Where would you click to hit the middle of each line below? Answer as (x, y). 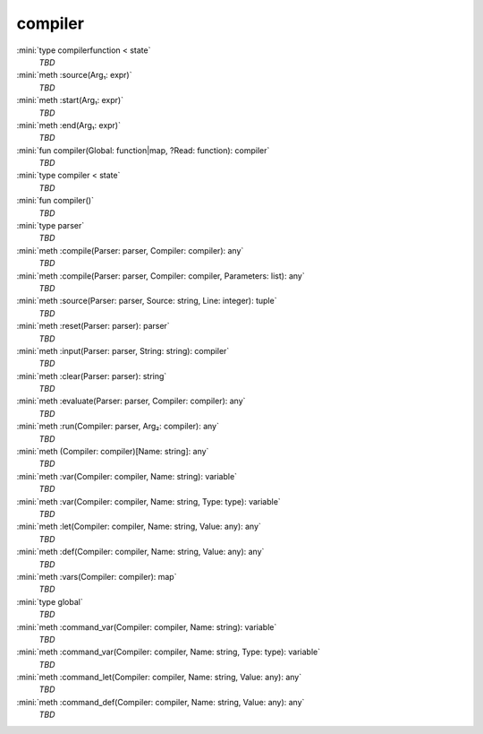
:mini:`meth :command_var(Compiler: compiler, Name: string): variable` (147, 626)
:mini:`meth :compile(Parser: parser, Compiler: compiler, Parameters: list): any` (161, 276)
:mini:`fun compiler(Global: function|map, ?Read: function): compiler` (143, 150)
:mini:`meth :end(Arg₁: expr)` (68, 125)
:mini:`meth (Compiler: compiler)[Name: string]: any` (113, 452)
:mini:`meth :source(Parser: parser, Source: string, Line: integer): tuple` (147, 301)
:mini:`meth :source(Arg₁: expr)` (74, 75)
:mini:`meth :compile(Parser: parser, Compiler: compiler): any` (130, 250)
